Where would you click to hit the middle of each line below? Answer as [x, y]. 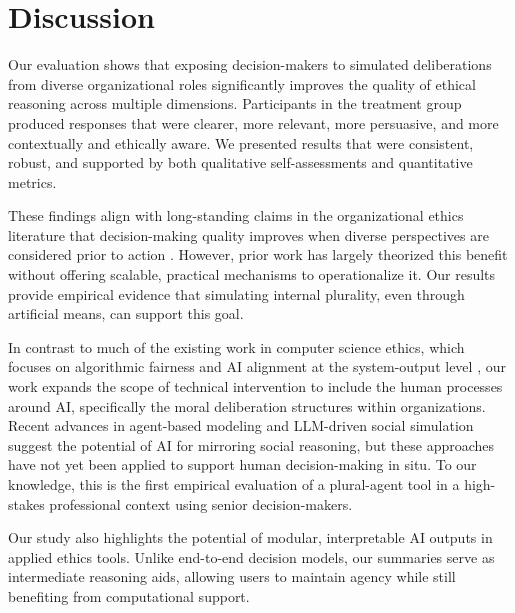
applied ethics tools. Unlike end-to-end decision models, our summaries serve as [251, 556]
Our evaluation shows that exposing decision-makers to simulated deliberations [250, 64]
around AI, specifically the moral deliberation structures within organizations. [247, 405]
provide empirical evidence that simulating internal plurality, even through [236, 293]
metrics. [32, 181]
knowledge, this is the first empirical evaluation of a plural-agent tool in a [234, 484]
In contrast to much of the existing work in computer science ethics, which [236, 346]
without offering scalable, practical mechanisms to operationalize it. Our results [252, 274]
